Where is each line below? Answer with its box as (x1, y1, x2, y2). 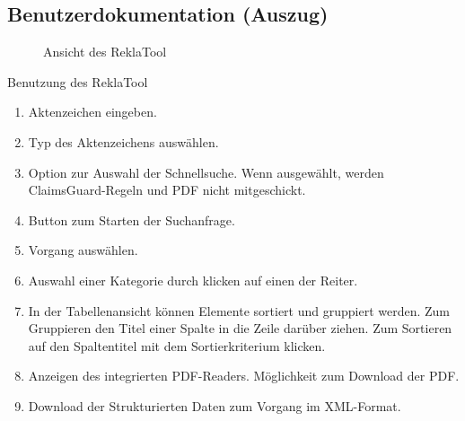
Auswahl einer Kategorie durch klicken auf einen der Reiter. (28, 270, 358, 289)
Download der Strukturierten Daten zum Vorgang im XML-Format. (28, 396, 401, 415)
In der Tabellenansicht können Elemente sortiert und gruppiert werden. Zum (28, 301, 451, 320)
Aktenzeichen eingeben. (28, 102, 157, 121)
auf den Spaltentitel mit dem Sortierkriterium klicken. (28, 336, 326, 355)
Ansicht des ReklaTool (43, 42, 167, 61)
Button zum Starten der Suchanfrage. (28, 210, 235, 229)
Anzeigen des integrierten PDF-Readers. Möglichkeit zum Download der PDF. (28, 366, 460, 385)
